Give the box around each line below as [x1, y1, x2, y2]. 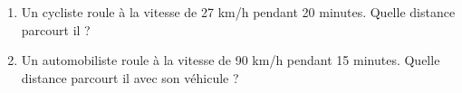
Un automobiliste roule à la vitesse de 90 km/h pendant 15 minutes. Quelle [21, 51, 440, 70]
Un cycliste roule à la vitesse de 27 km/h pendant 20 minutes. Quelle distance [21, 3, 456, 21]
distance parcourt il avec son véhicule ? [21, 68, 239, 87]
